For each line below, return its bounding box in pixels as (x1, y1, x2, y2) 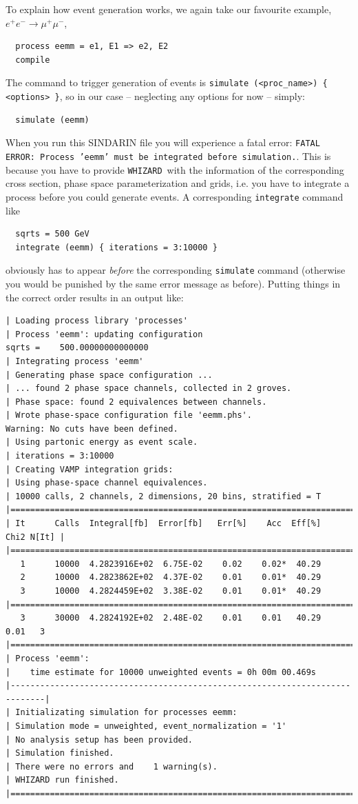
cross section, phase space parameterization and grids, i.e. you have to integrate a (6, 176, 350, 190)
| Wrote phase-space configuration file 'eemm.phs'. (6, 410, 252, 421)
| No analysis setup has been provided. (6, 734, 193, 745)
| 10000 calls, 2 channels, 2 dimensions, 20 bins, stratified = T (6, 491, 322, 501)
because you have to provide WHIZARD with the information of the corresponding (6, 162, 344, 177)
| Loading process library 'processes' (6, 316, 188, 326)
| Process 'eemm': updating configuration (6, 329, 203, 339)
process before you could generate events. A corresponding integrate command (6, 189, 344, 203)
